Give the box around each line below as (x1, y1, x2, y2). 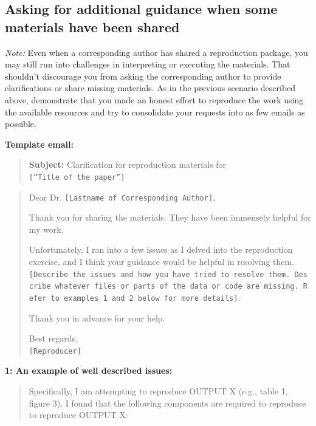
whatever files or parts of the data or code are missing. (55, 282, 299, 291)
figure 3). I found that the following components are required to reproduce (29, 396, 306, 409)
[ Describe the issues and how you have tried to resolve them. (29, 270, 290, 279)
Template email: (5, 137, 74, 150)
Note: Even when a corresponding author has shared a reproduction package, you (5, 46, 308, 58)
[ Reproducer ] (29, 346, 81, 356)
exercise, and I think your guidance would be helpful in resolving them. (29, 255, 295, 268)
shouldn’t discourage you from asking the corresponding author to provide (5, 69, 281, 82)
